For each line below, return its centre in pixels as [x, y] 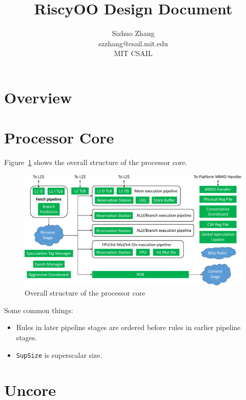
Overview [38, 97]
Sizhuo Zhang [133, 33]
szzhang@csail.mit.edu [133, 43]
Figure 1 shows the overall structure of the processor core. [96, 162]
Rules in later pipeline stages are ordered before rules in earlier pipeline [128, 327]
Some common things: [39, 310]
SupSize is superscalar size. [59, 354]
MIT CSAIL [133, 53]
